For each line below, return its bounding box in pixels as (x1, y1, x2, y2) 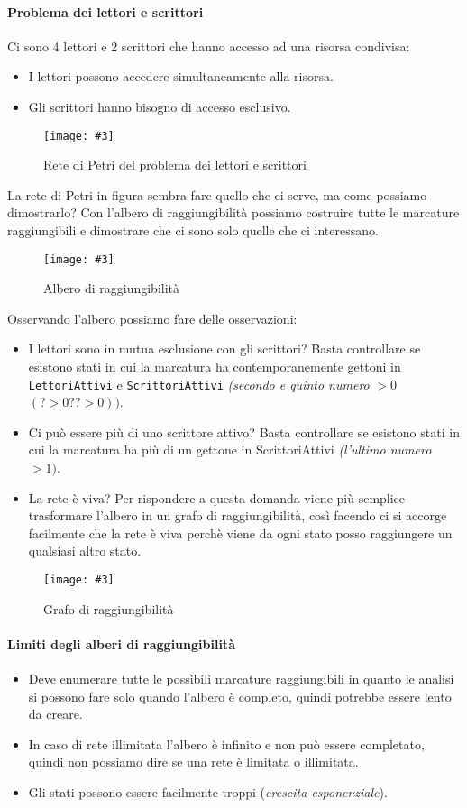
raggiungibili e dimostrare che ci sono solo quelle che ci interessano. (7, 221, 379, 240)
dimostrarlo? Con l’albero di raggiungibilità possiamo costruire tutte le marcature (7, 203, 460, 222)
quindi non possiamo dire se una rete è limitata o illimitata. (28, 752, 359, 771)
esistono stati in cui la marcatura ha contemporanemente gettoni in (28, 357, 401, 376)
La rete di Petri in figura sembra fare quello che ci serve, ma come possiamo (7, 185, 427, 204)
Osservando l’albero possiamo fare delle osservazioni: (7, 308, 298, 327)
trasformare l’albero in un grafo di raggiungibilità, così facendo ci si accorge (28, 506, 447, 525)
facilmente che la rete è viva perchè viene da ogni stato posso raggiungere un (28, 523, 453, 542)
